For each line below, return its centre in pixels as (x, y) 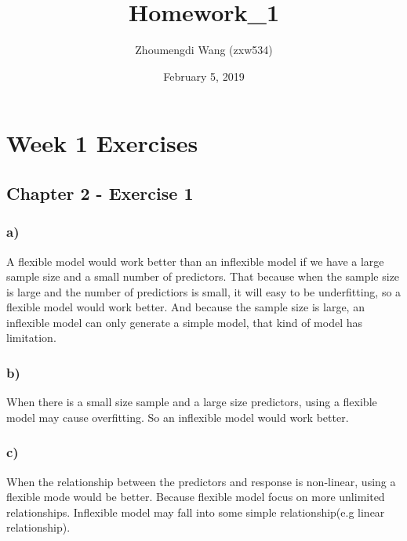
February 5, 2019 (204, 76)
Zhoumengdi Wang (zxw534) (204, 50)
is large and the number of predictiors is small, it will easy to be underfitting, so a (204, 291)
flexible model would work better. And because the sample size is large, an (185, 307)
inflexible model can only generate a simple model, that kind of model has (185, 322)
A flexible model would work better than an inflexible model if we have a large (195, 261)
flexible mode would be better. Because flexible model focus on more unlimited (196, 497)
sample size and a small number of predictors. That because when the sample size (203, 276)
